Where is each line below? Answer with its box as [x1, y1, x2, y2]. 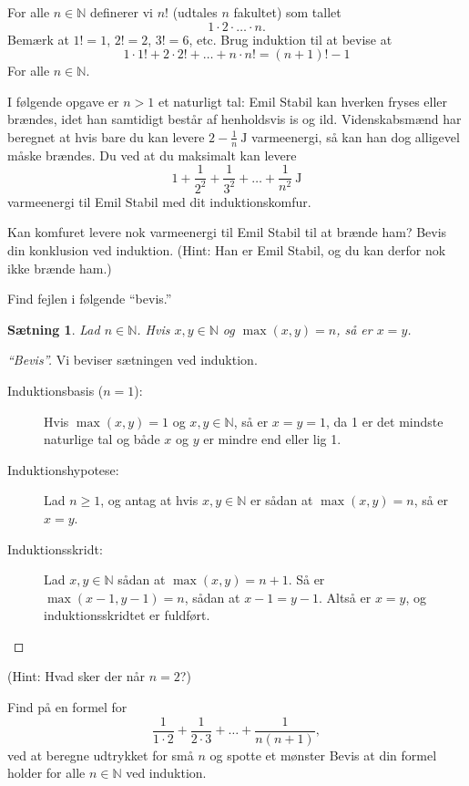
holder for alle [7, 763, 86, 782]
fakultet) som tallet [233, 3, 342, 21]
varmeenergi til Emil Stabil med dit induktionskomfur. [7, 191, 311, 211]
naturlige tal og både [44, 429, 160, 449]
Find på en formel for [7, 698, 127, 717]
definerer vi [90, 3, 153, 21]
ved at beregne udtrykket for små [7, 745, 194, 764]
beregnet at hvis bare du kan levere [7, 127, 205, 146]
